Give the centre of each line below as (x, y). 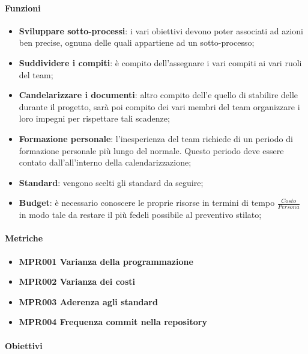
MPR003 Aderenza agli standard (88, 301)
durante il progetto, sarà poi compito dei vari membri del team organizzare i (159, 106)
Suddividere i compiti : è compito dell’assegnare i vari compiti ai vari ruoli (160, 62)
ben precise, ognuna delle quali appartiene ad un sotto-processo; (137, 42)
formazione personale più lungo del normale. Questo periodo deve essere (151, 150)
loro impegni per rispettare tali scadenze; (94, 118)
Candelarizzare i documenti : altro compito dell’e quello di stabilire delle (159, 95)
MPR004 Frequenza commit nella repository (113, 322)
